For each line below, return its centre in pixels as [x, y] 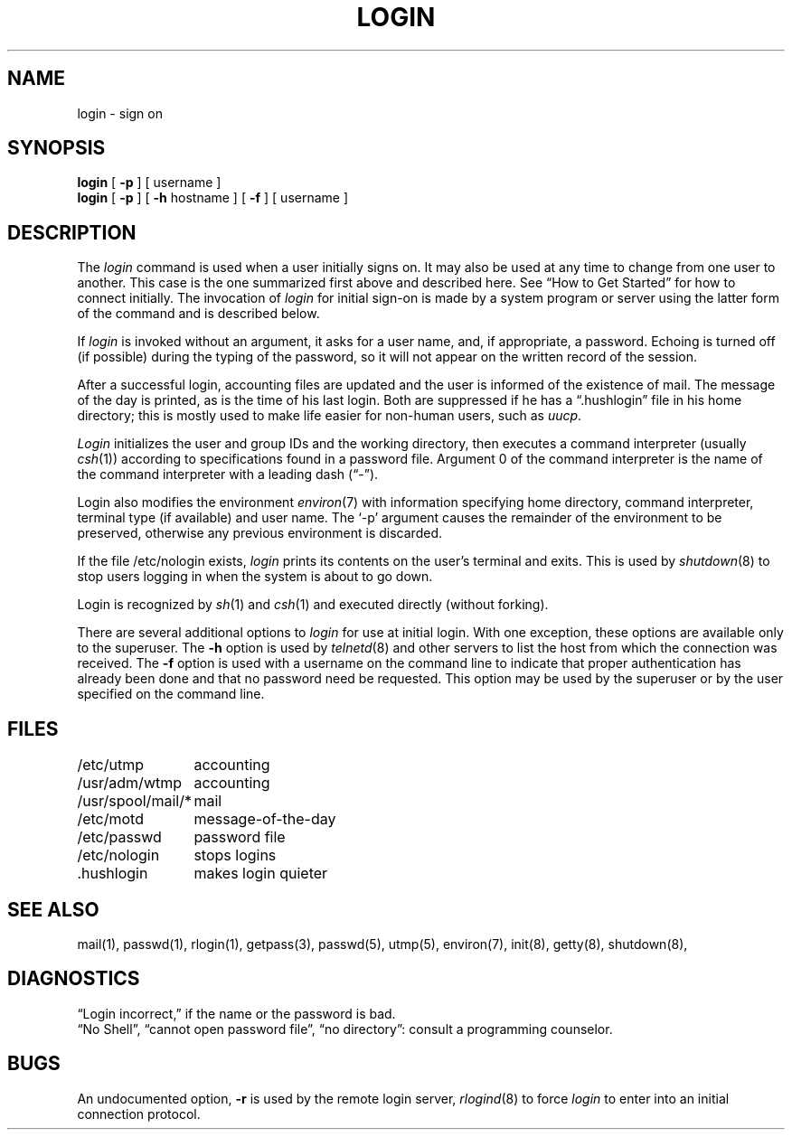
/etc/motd [110, 819]
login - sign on [120, 113]
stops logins [235, 855]
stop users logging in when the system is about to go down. [255, 577]
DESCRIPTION [72, 232]
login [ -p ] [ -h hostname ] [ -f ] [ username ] [213, 198]
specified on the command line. [171, 694]
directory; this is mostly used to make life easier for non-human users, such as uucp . [330, 416]
